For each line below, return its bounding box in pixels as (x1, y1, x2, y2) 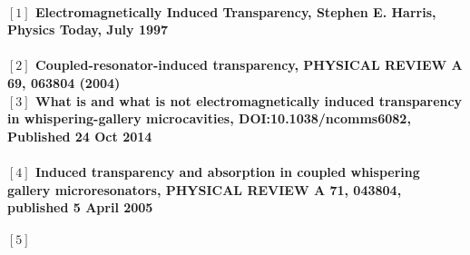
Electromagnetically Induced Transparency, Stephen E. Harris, (35, 2, 436, 21)
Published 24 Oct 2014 (7, 126, 152, 145)
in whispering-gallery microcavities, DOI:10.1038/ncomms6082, (7, 109, 411, 128)
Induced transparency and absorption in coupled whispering (35, 162, 420, 181)
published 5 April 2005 (7, 198, 153, 217)
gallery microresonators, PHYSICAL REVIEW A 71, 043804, (7, 180, 402, 199)
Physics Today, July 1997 (7, 20, 169, 39)
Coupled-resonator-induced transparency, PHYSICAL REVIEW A (35, 55, 463, 74)
